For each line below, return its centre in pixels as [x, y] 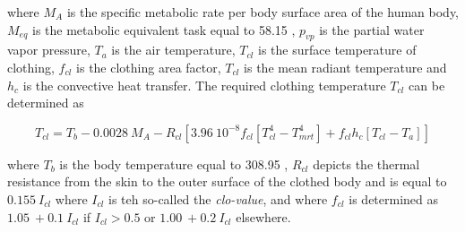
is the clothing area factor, [149, 67]
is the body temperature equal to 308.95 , [174, 163]
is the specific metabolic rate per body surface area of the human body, [263, 12]
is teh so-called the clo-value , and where [218, 198]
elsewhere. [263, 216]
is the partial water [372, 29]
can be [427, 85]
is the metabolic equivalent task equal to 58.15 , [164, 29]
